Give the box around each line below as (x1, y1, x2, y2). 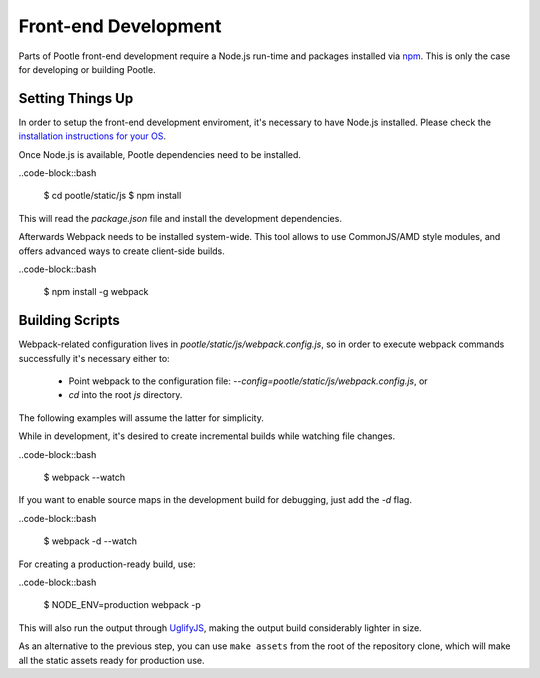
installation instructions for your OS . (18, 130, 167, 142)
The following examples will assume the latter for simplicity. (18, 411, 264, 424)
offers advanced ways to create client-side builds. (18, 245, 225, 257)
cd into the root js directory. (68, 389, 183, 401)
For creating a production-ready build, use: (18, 558, 196, 570)
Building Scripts (18, 312, 120, 329)
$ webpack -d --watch (43, 535, 137, 547)
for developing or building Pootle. (18, 63, 156, 75)
